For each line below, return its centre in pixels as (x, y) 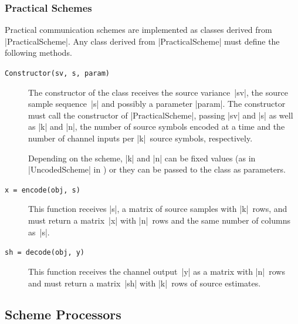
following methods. (38, 53)
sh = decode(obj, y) (45, 253)
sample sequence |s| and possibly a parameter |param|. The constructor (157, 104)
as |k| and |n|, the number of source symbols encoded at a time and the (157, 126)
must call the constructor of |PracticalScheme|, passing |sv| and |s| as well (161, 115)
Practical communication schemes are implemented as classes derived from (138, 30)
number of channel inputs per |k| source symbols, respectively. (140, 138)
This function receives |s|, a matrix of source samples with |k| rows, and (158, 209)
